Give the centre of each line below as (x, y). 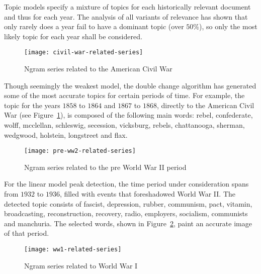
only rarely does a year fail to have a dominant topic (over (94, 26)
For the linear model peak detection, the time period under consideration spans (126, 184)
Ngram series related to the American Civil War (98, 69)
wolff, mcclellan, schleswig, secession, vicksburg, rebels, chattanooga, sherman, (124, 125)
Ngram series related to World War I (81, 265)
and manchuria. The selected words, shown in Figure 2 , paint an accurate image (128, 223)
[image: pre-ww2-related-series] (80, 151)
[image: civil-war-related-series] (84, 53)
